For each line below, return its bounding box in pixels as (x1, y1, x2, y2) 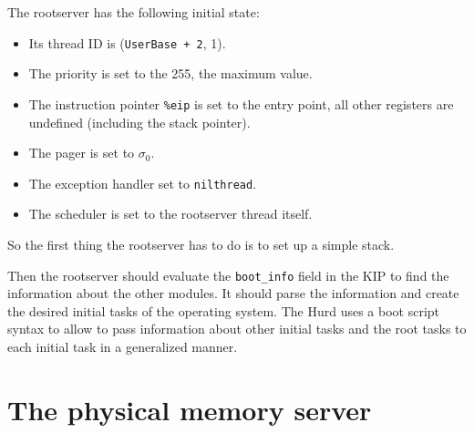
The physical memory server (7, 390, 372, 428)
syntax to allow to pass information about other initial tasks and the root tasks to (7, 319, 467, 338)
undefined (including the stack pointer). (28, 112, 251, 131)
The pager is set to (28, 143, 135, 162)
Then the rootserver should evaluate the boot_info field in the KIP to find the (7, 265, 449, 284)
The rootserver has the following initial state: (7, 3, 260, 21)
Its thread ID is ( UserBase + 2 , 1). (28, 33, 226, 52)
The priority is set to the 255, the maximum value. (28, 64, 313, 83)
